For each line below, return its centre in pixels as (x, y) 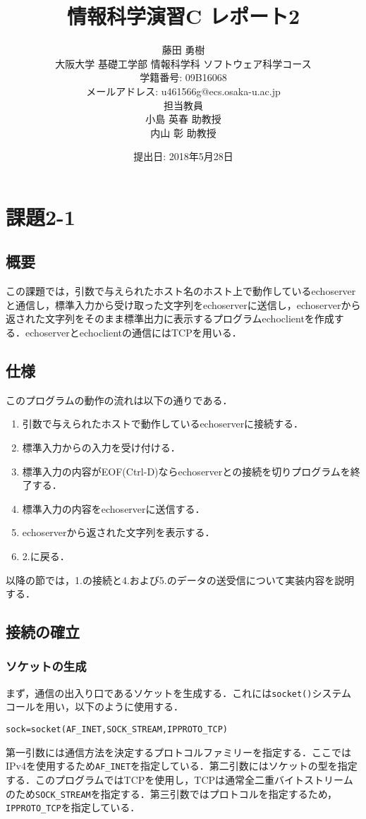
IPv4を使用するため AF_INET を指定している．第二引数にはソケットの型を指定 (182, 766)
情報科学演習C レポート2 (183, 16)
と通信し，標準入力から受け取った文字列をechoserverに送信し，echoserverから (183, 304)
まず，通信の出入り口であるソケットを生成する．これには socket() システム (179, 692)
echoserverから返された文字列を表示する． (118, 532)
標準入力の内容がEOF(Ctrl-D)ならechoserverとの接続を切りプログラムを (186, 471)
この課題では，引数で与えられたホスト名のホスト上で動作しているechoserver (181, 291)
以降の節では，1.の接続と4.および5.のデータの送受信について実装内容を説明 (180, 580)
